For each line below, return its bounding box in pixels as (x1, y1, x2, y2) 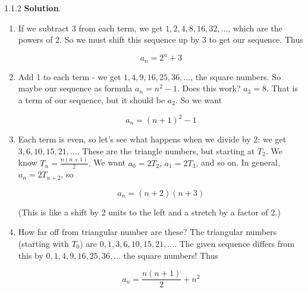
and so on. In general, (201, 156, 280, 169)
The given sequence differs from (179, 237, 295, 249)
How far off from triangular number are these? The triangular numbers (18, 226, 277, 238)
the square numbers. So (195, 70, 281, 82)
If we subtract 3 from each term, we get (18, 21, 163, 34)
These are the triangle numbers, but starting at (82, 144, 255, 157)
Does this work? (182, 82, 241, 94)
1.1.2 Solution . (4, 2, 61, 14)
